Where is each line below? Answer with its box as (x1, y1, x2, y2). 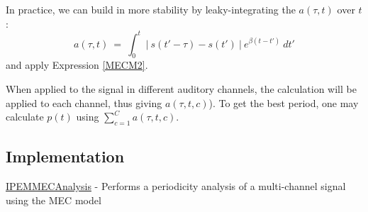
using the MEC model (6, 192, 101, 207)
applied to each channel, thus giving (6, 95, 162, 110)
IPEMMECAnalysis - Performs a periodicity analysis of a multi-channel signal (6, 179, 346, 194)
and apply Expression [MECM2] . (6, 57, 148, 72)
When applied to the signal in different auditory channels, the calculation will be (6, 82, 357, 96)
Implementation (6, 145, 125, 167)
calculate (6, 109, 44, 124)
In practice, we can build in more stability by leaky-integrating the (6, 2, 296, 16)
